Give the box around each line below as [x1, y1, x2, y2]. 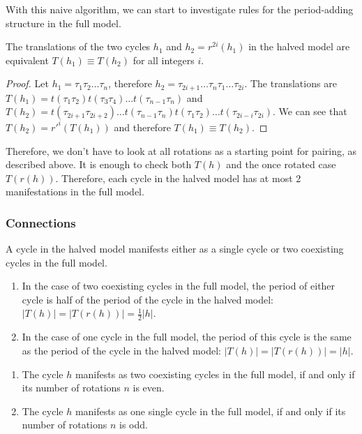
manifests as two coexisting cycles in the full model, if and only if [75, 366, 355, 381]
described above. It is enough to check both [6, 157, 192, 172]
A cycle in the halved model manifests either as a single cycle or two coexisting [6, 241, 344, 256]
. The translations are [244, 76, 337, 91]
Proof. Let [6, 76, 49, 91]
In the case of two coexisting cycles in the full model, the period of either [22, 278, 335, 293]
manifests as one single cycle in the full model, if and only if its [75, 403, 346, 418]
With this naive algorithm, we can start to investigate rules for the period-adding [6, 2, 354, 16]
